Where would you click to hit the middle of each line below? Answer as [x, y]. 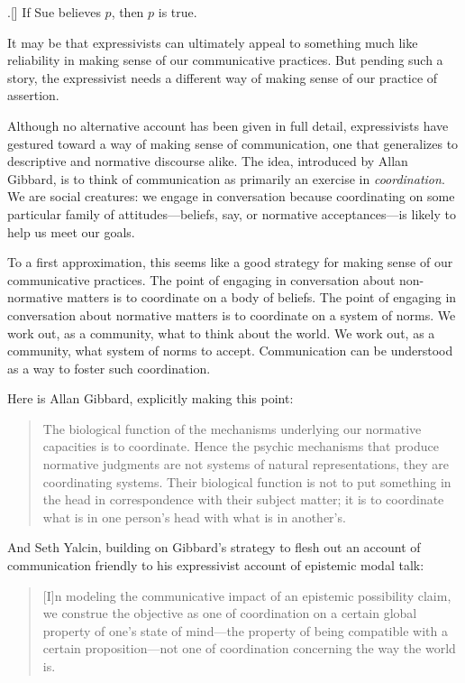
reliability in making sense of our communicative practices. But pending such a [225, 60]
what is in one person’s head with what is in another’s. [194, 517]
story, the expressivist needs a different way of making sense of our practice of [223, 77]
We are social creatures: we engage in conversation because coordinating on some [231, 196]
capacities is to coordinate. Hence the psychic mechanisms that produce [241, 446]
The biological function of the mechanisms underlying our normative [232, 428]
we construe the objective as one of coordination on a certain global [230, 613]
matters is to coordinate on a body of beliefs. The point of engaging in [262, 297]
